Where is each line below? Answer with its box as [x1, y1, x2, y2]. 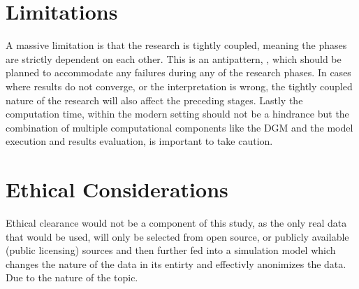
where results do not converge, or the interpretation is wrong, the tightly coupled [6, 78, 353, 93]
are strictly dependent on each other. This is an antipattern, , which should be [6, 51, 342, 66]
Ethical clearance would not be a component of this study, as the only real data [6, 216, 347, 230]
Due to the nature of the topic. [6, 270, 138, 285]
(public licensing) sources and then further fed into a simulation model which [6, 243, 336, 258]
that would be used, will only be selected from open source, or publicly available [6, 229, 349, 244]
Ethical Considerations [6, 175, 228, 204]
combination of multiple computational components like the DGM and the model [6, 120, 353, 134]
